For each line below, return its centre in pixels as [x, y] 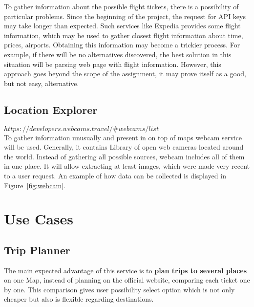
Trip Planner [37, 250]
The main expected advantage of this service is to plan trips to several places [126, 270]
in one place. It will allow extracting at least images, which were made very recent [127, 166]
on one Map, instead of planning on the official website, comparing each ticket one [127, 280]
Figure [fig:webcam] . [35, 185]
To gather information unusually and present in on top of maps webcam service [123, 137]
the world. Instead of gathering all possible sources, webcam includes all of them [124, 156]
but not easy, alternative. [42, 83]
